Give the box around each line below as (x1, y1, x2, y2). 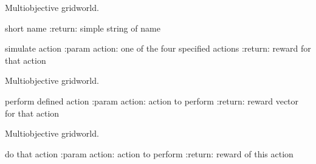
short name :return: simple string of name (5, 21, 160, 34)
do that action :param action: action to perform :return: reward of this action (5, 147, 294, 160)
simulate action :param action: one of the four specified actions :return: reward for (5, 42, 311, 55)
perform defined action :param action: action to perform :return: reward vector (5, 94, 299, 107)
